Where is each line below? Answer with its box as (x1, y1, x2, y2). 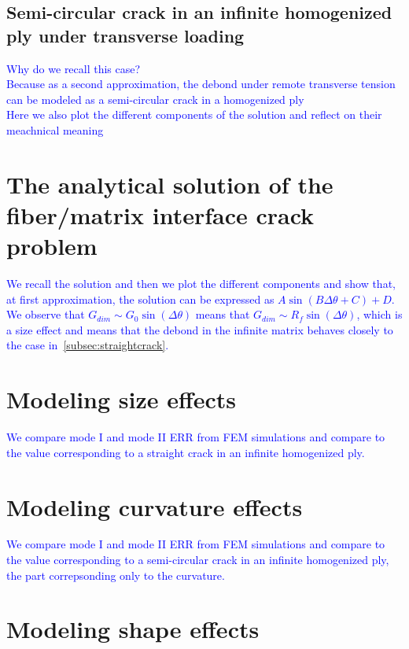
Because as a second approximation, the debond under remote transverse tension (6, 76, 396, 92)
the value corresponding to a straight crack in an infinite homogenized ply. (6, 444, 365, 460)
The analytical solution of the (6, 168, 333, 200)
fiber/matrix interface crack (6, 198, 315, 230)
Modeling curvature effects (6, 490, 303, 522)
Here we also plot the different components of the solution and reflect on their (6, 106, 382, 123)
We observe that (6, 306, 85, 323)
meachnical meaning (6, 121, 104, 138)
